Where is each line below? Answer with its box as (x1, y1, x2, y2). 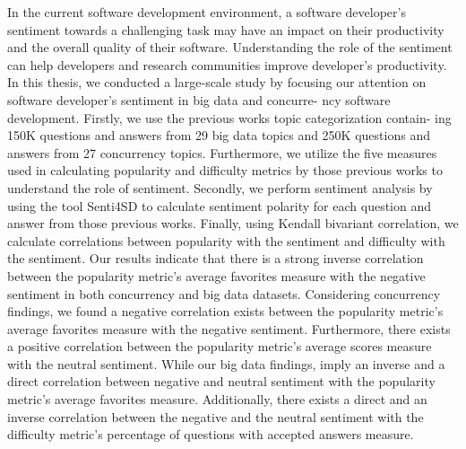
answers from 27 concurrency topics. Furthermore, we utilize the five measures (7, 143, 437, 162)
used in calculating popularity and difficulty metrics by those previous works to (7, 161, 443, 180)
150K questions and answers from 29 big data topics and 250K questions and (7, 126, 430, 145)
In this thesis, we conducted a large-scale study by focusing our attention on (7, 73, 427, 92)
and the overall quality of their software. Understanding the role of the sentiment (7, 38, 453, 57)
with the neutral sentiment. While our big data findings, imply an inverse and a (7, 354, 445, 373)
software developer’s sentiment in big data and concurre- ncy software (7, 90, 391, 109)
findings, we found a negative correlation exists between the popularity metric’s (7, 302, 444, 321)
